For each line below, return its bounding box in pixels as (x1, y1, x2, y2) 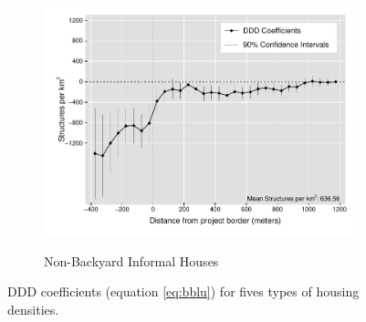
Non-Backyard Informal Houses (44, 251, 219, 270)
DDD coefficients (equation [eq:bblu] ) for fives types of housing (7, 282, 360, 301)
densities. (7, 299, 59, 318)
